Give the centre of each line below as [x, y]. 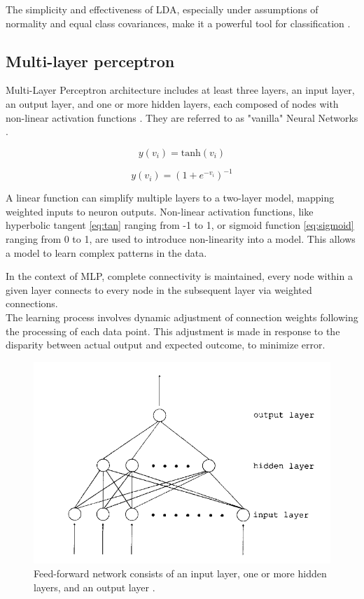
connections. [32, 303]
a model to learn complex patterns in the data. [106, 252]
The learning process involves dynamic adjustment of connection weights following [182, 317]
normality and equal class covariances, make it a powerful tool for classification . [178, 23]
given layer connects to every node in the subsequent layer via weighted [159, 289]
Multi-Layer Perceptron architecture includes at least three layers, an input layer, [180, 90]
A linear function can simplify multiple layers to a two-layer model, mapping [170, 198]
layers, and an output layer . [94, 587]
